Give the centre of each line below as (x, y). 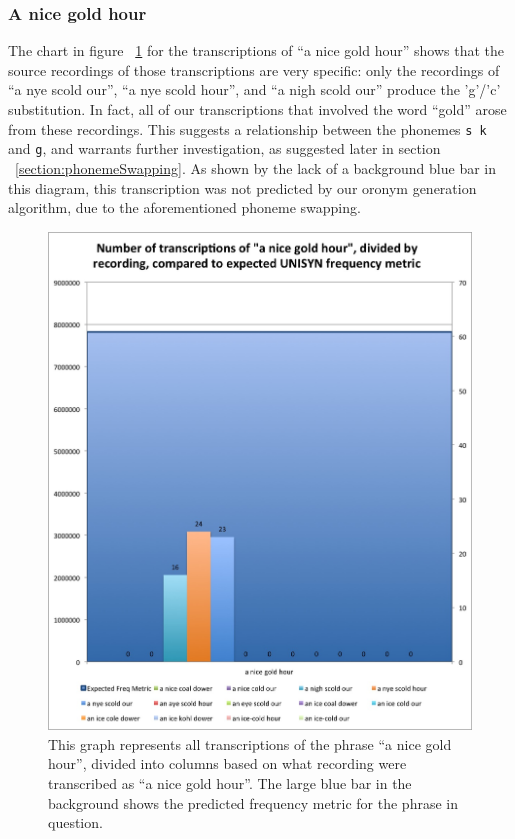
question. (75, 822)
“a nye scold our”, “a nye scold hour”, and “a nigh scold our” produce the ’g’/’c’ (254, 89)
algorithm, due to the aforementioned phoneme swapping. (184, 207)
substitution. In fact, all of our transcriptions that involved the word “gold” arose (257, 109)
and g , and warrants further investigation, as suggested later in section (224, 148)
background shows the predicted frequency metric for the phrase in (253, 802)
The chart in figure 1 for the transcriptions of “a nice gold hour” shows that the (256, 50)
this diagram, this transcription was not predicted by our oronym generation (242, 187)
